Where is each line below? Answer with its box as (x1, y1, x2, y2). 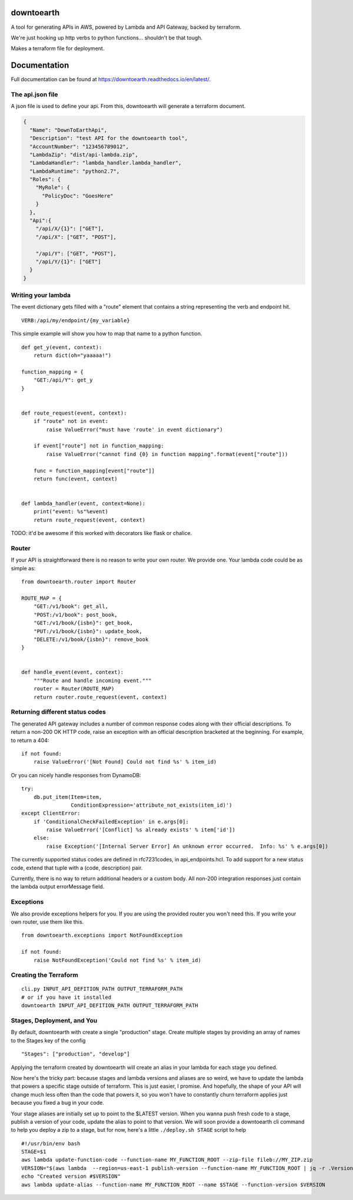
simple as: (11, 564, 36, 571)
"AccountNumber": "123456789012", (29, 143, 129, 150)
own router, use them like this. (11, 918, 84, 925)
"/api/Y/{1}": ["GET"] (35, 258, 101, 265)
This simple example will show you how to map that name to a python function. (11, 330, 202, 337)
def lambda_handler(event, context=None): (21, 500, 146, 507)
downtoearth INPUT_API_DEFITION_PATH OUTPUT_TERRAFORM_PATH (21, 1002, 198, 1009)
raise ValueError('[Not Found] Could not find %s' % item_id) (33, 758, 217, 766)
